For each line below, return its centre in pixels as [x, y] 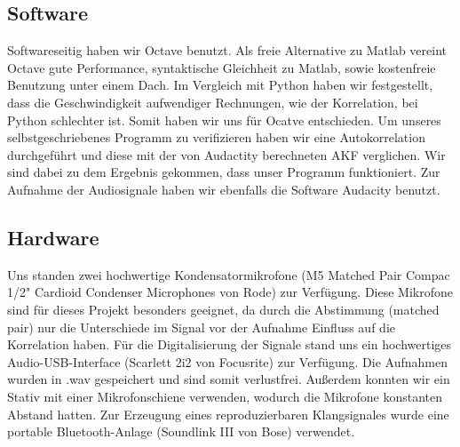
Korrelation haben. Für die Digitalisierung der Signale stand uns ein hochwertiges [230, 344]
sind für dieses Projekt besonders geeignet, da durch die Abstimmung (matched [223, 309]
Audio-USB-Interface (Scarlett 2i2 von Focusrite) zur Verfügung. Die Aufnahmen [227, 361]
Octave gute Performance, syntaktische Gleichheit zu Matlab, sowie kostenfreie [222, 67]
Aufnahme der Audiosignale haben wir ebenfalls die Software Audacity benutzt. [224, 189]
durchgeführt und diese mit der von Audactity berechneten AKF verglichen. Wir [226, 154]
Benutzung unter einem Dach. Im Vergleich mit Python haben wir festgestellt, [220, 85]
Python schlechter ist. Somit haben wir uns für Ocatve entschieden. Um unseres [224, 120]
